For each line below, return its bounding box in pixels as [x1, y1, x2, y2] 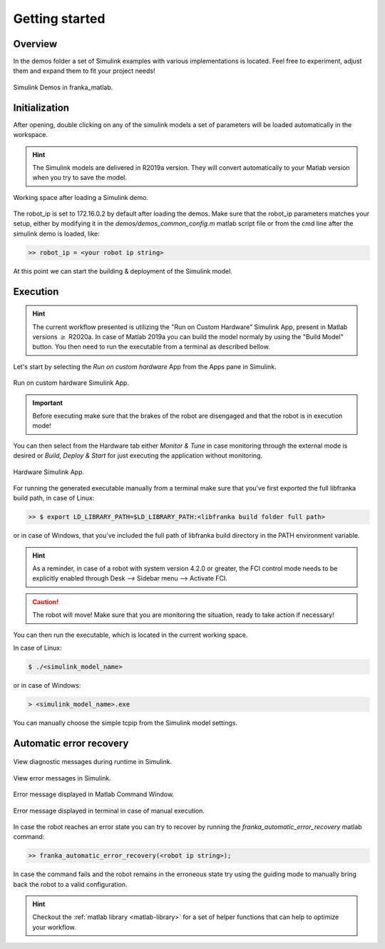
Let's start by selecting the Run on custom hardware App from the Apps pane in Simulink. [13, 362, 277, 371]
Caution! [32, 597, 59, 606]
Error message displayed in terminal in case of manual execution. [13, 806, 205, 815]
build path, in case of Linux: [13, 493, 95, 503]
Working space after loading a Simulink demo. [13, 193, 149, 201]
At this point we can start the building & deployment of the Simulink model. [13, 266, 233, 275]
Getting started [13, 11, 106, 26]
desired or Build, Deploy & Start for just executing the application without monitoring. [13, 451, 263, 460]
